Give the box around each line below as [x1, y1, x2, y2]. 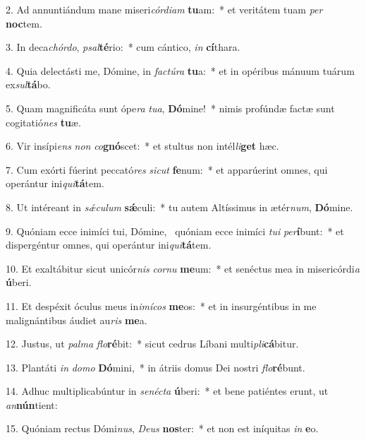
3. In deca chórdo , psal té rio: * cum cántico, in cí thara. [6, 40, 240, 54]
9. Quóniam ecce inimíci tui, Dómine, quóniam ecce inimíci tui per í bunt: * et [6, 223, 344, 238]
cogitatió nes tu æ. [6, 114, 81, 129]
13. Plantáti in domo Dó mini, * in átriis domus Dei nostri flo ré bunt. [6, 359, 305, 374]
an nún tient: [6, 397, 58, 412]
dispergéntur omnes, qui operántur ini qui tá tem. [6, 237, 212, 252]
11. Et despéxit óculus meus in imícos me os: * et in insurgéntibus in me [6, 298, 317, 313]
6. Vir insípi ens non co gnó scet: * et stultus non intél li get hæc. [6, 138, 279, 153]
